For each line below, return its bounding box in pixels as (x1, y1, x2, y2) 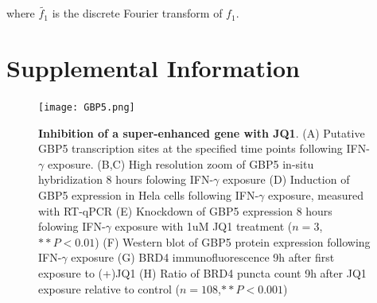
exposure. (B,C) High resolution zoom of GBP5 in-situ (47, 155, 314, 172)
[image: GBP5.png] (38, 101, 135, 113)
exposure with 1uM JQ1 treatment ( (115, 218, 293, 235)
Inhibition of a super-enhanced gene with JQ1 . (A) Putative (38, 124, 365, 141)
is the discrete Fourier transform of (52, 5, 223, 21)
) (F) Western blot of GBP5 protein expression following (95, 233, 371, 250)
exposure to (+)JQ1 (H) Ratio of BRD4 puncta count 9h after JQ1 (38, 264, 367, 281)
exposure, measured (267, 186, 363, 203)
